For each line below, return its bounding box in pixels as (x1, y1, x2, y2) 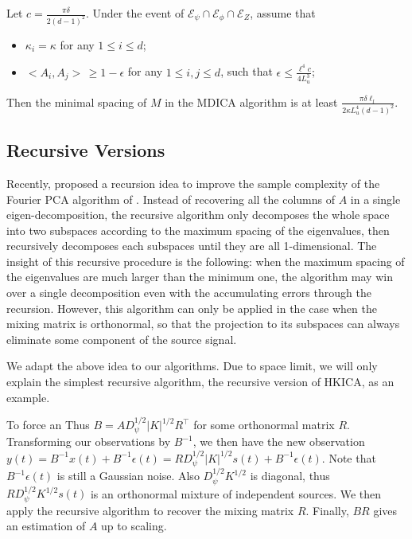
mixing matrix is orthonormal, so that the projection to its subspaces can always (6, 315, 400, 332)
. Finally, (305, 502, 349, 518)
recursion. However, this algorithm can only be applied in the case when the (6, 299, 377, 316)
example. (6, 389, 50, 405)
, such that (220, 63, 273, 80)
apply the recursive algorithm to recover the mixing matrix (6, 502, 294, 518)
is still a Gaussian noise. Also (56, 467, 200, 484)
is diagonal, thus (250, 467, 330, 484)
